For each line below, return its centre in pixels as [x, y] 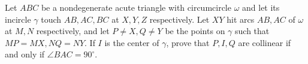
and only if [25, 54]
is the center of [132, 42]
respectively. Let [179, 19]
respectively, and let [73, 31]
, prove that [188, 42]
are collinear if [265, 42]
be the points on [195, 31]
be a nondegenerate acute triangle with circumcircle [136, 7]
